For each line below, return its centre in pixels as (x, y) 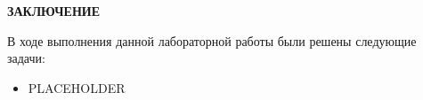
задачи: (26, 58)
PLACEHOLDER (77, 87)
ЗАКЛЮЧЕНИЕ (54, 11)
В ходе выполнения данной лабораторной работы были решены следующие (212, 40)
